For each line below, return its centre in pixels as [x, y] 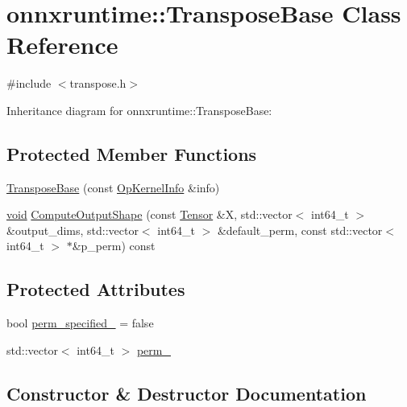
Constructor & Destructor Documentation [187, 393]
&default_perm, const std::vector [300, 230]
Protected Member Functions [132, 153]
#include [29, 83]
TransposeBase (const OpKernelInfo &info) [113, 187]
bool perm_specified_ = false [80, 323]
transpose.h [98, 83]
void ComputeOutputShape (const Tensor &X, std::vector [150, 214]
